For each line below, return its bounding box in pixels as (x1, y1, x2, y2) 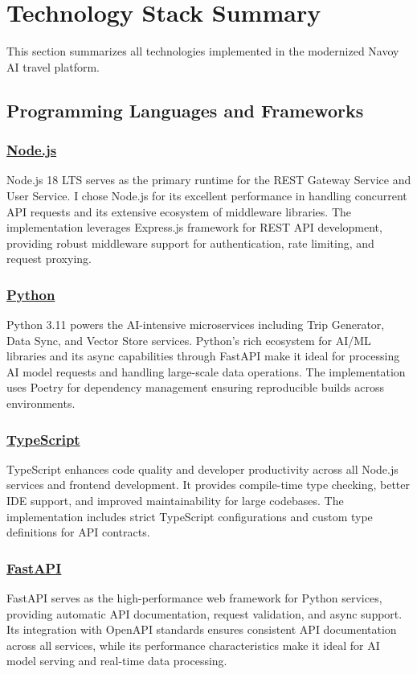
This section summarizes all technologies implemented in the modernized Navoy (6, 43, 399, 60)
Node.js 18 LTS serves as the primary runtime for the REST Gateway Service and (6, 171, 411, 188)
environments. (6, 395, 76, 412)
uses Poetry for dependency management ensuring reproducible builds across (6, 379, 384, 396)
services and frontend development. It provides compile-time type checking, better (6, 476, 411, 493)
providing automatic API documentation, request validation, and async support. (6, 605, 403, 622)
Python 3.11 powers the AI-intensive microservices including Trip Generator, (6, 316, 385, 333)
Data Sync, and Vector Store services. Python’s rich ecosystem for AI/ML (6, 331, 371, 348)
